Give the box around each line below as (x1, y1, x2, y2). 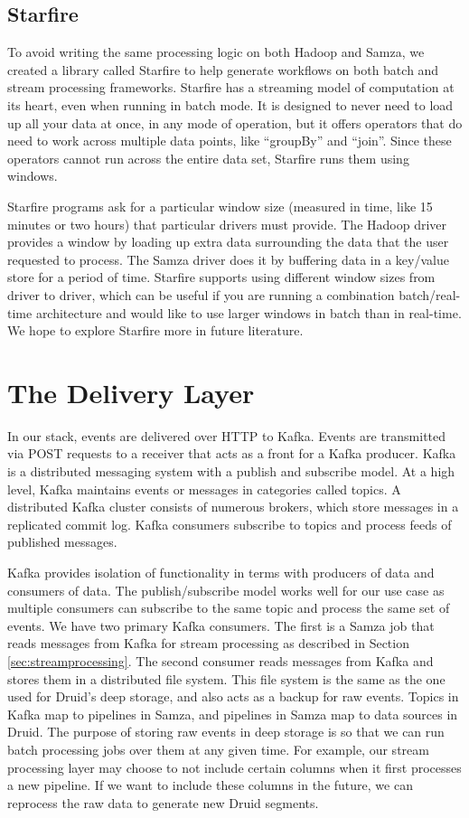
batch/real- (399, 285, 461, 304)
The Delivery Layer (7, 373, 255, 410)
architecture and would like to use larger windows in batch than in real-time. (35, 303, 462, 322)
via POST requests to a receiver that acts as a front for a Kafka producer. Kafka (7, 444, 456, 463)
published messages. (7, 532, 117, 551)
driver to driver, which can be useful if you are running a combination (7, 285, 395, 304)
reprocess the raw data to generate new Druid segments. (7, 793, 319, 812)
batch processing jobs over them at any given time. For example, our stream (7, 739, 429, 758)
